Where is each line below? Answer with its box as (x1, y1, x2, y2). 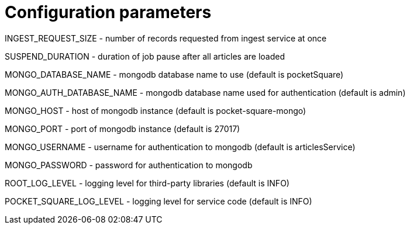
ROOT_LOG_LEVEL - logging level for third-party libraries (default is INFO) (5, 178, 290, 188)
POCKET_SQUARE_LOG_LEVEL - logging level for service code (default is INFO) (5, 196, 312, 206)
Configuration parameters (5, 2, 212, 22)
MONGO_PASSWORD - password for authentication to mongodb (5, 159, 253, 170)
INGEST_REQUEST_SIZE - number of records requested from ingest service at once (5, 33, 327, 43)
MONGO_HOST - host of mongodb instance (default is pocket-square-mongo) (5, 105, 306, 116)
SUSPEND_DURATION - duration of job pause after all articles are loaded (5, 51, 285, 61)
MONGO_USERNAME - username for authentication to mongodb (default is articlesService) (5, 141, 356, 152)
